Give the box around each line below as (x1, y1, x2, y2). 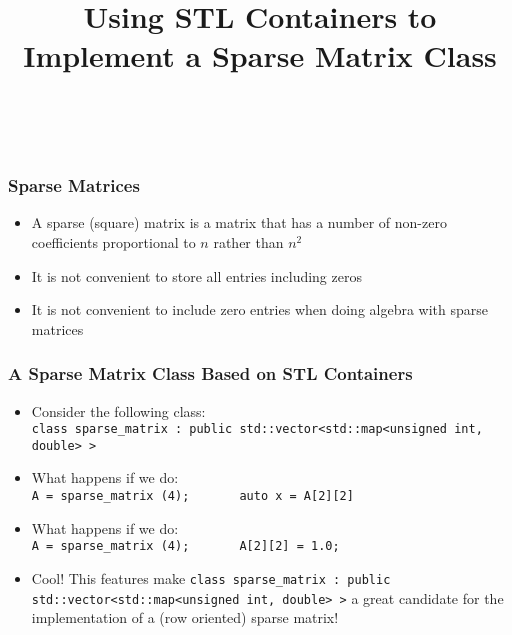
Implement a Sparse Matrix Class (23, 35, 497, 76)
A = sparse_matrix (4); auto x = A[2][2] (31, 489, 354, 504)
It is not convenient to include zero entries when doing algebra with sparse (31, 299, 489, 320)
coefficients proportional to (31, 231, 196, 252)
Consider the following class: (31, 400, 206, 421)
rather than (213, 231, 284, 252)
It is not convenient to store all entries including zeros (31, 265, 362, 286)
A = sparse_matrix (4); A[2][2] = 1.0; (31, 539, 340, 554)
